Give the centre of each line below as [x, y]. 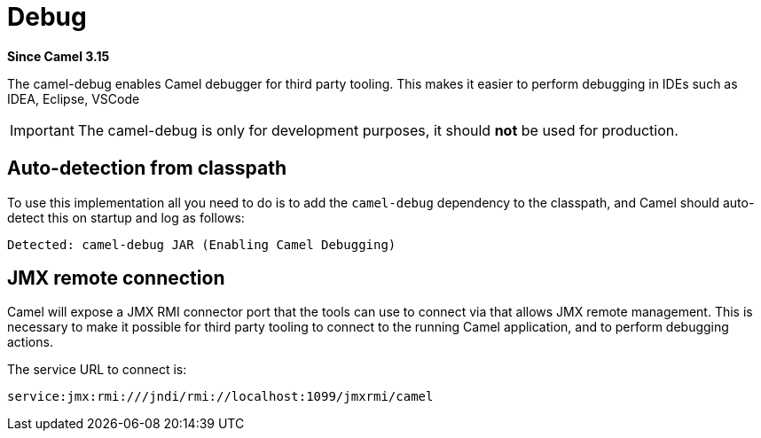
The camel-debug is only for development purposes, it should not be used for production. [378, 130]
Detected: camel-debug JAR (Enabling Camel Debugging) [202, 244]
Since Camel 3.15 [59, 56]
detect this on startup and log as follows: [126, 217]
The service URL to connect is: [97, 370]
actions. [30, 342]
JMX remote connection [116, 278]
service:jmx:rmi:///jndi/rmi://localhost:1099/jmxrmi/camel [220, 397]
